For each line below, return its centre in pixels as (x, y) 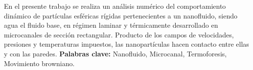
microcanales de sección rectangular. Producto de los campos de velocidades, (119, 34)
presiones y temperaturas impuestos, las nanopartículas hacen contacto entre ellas (126, 44)
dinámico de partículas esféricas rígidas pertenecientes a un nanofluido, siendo (121, 15)
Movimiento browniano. (39, 63)
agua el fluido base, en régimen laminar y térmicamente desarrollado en (111, 25)
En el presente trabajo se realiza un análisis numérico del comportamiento (115, 6)
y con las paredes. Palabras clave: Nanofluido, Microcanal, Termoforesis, (115, 53)
